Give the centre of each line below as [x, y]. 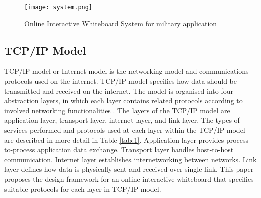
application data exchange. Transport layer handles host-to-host [135, 150]
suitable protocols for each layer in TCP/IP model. [83, 189]
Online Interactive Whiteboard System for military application [121, 23]
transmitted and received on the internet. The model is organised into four [119, 90]
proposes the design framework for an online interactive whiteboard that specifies [129, 179]
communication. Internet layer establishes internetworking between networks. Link [130, 159]
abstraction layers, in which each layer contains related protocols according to [123, 101]
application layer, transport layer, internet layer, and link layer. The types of [122, 120]
